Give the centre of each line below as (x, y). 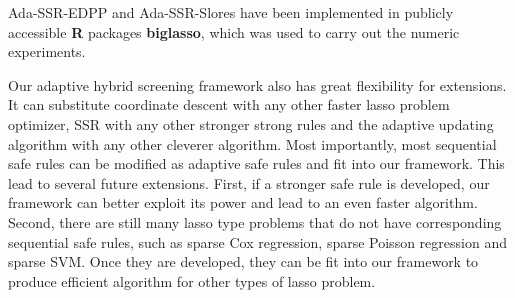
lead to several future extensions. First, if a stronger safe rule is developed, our (249, 182)
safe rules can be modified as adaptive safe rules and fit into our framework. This (256, 163)
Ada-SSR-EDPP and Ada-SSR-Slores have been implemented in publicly (231, 12)
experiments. (47, 51)
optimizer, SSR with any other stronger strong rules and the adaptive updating (251, 123)
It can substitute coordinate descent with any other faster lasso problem (229, 104)
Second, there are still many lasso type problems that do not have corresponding (255, 221)
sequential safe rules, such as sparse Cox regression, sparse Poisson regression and (257, 241)
